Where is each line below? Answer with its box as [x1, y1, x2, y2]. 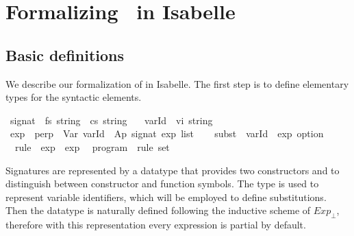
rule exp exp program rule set [14, 139, 170, 154]
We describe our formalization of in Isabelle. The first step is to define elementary [5, 76, 349, 91]
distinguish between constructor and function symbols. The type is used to [5, 176, 319, 191]
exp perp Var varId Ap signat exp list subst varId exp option [10, 126, 324, 141]
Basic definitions [5, 44, 125, 65]
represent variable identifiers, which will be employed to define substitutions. [5, 189, 327, 204]
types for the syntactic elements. [5, 90, 142, 104]
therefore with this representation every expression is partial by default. [5, 217, 306, 232]
